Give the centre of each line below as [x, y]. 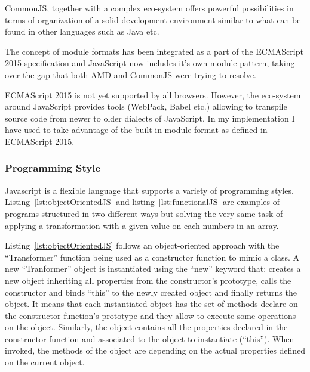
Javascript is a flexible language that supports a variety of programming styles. [149, 190]
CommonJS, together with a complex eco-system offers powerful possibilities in [149, 8]
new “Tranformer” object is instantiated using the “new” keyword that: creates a [153, 269]
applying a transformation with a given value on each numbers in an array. [142, 225]
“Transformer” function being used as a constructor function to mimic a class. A [152, 257]
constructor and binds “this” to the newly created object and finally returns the [151, 292]
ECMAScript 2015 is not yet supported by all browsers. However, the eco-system [153, 94]
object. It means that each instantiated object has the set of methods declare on [151, 304]
